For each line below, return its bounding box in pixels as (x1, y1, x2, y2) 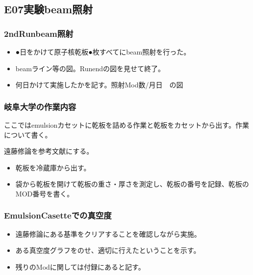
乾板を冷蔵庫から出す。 (15, 162, 91, 172)
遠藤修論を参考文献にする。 (4, 146, 94, 156)
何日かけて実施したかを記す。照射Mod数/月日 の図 (15, 80, 183, 90)
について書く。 (4, 129, 52, 139)
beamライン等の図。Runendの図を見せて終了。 (15, 63, 165, 73)
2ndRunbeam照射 (4, 27, 74, 39)
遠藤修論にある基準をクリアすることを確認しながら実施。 (15, 228, 201, 239)
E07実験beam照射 (4, 1, 93, 17)
